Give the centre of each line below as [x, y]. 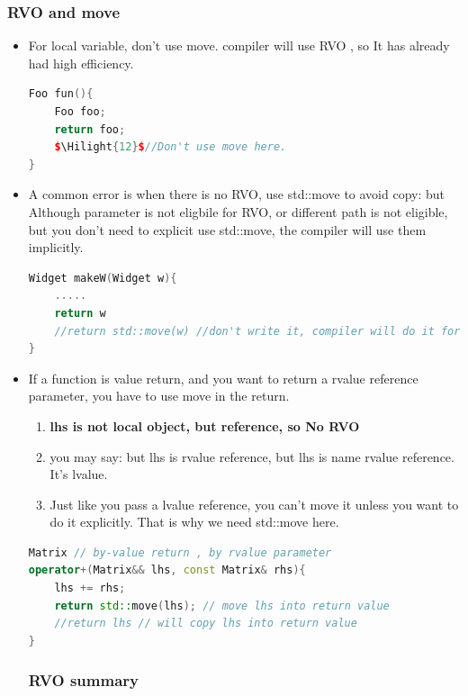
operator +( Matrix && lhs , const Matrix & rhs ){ [167, 570]
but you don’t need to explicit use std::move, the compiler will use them [227, 229]
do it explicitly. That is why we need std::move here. [194, 522]
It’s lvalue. [79, 474]
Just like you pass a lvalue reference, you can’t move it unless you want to [254, 504]
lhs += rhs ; [90, 588]
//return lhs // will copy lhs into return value [206, 624]
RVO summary [83, 680]
